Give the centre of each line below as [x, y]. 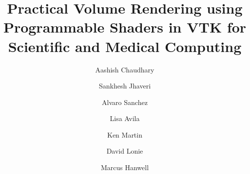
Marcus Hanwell [125, 167]
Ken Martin [125, 134]
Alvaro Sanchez [125, 102]
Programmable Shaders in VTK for [125, 27]
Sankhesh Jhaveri [125, 86]
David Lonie [125, 151]
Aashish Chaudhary [125, 69]
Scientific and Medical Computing [125, 46]
